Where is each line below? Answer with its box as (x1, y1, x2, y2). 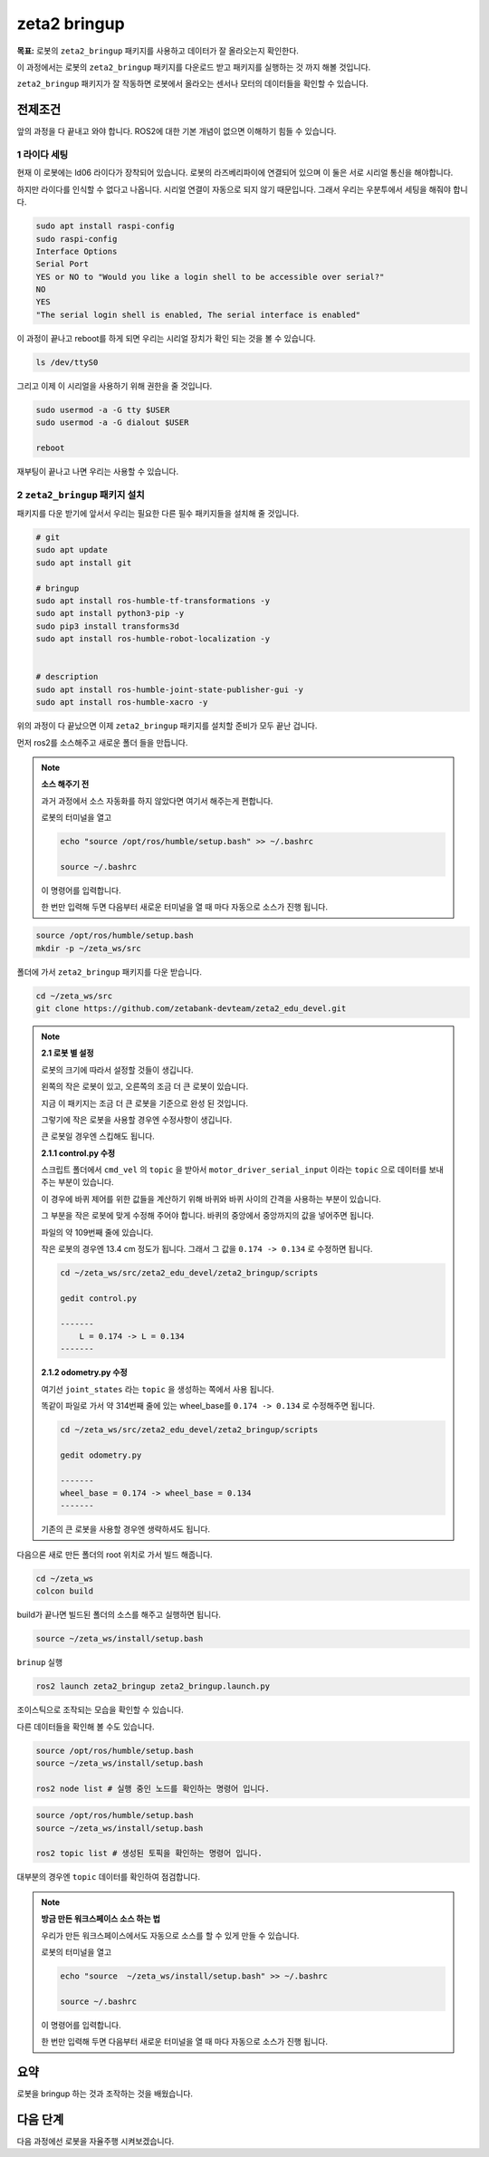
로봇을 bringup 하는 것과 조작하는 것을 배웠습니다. (16, 2088, 194, 2099)
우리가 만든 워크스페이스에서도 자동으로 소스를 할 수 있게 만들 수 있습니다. (41, 1930, 300, 1940)
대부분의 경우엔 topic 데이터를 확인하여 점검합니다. (16, 1872, 201, 1883)
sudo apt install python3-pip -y (35, 608, 185, 619)
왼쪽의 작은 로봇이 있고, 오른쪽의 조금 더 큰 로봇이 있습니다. (41, 1081, 249, 1092)
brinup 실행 (16, 1657, 63, 1668)
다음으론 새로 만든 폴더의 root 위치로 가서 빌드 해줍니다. (16, 1549, 213, 1560)
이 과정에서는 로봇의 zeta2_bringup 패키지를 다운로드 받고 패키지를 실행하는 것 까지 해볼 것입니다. (16, 62, 371, 72)
